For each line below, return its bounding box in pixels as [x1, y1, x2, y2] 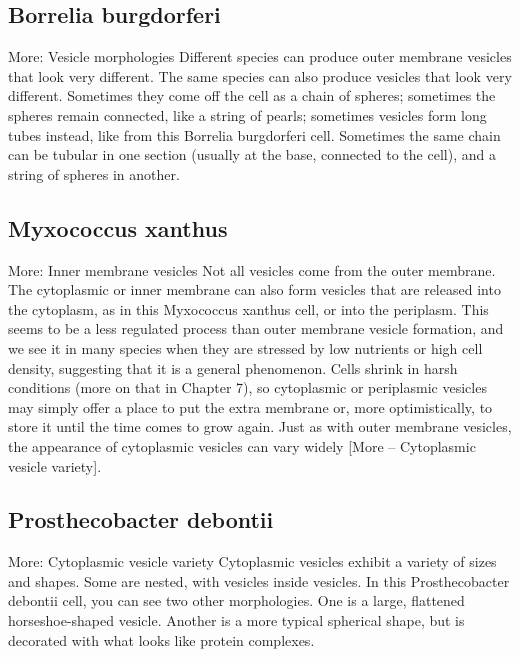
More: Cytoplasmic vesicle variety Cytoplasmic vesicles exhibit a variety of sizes [8, 551, 497, 572]
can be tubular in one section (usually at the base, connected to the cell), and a [8, 144, 496, 165]
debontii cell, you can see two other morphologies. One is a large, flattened [8, 590, 465, 611]
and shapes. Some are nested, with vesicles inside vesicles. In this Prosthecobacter [8, 570, 510, 591]
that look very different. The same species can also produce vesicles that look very [8, 65, 512, 86]
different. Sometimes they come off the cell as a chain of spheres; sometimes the [8, 85, 496, 106]
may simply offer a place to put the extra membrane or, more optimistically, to [8, 396, 493, 417]
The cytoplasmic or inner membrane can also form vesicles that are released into [8, 279, 501, 300]
